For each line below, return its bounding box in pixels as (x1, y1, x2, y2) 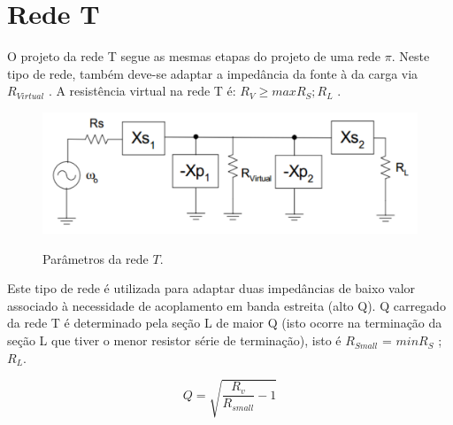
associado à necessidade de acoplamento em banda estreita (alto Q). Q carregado (7, 296, 446, 314)
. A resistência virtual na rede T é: (48, 81, 236, 100)
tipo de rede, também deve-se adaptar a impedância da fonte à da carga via (7, 64, 418, 82)
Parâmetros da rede (42, 249, 149, 267)
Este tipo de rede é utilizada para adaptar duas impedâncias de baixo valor (7, 279, 416, 297)
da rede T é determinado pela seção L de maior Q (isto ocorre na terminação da (7, 313, 442, 332)
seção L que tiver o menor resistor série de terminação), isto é (7, 331, 342, 350)
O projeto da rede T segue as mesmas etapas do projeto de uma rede (7, 47, 381, 66)
